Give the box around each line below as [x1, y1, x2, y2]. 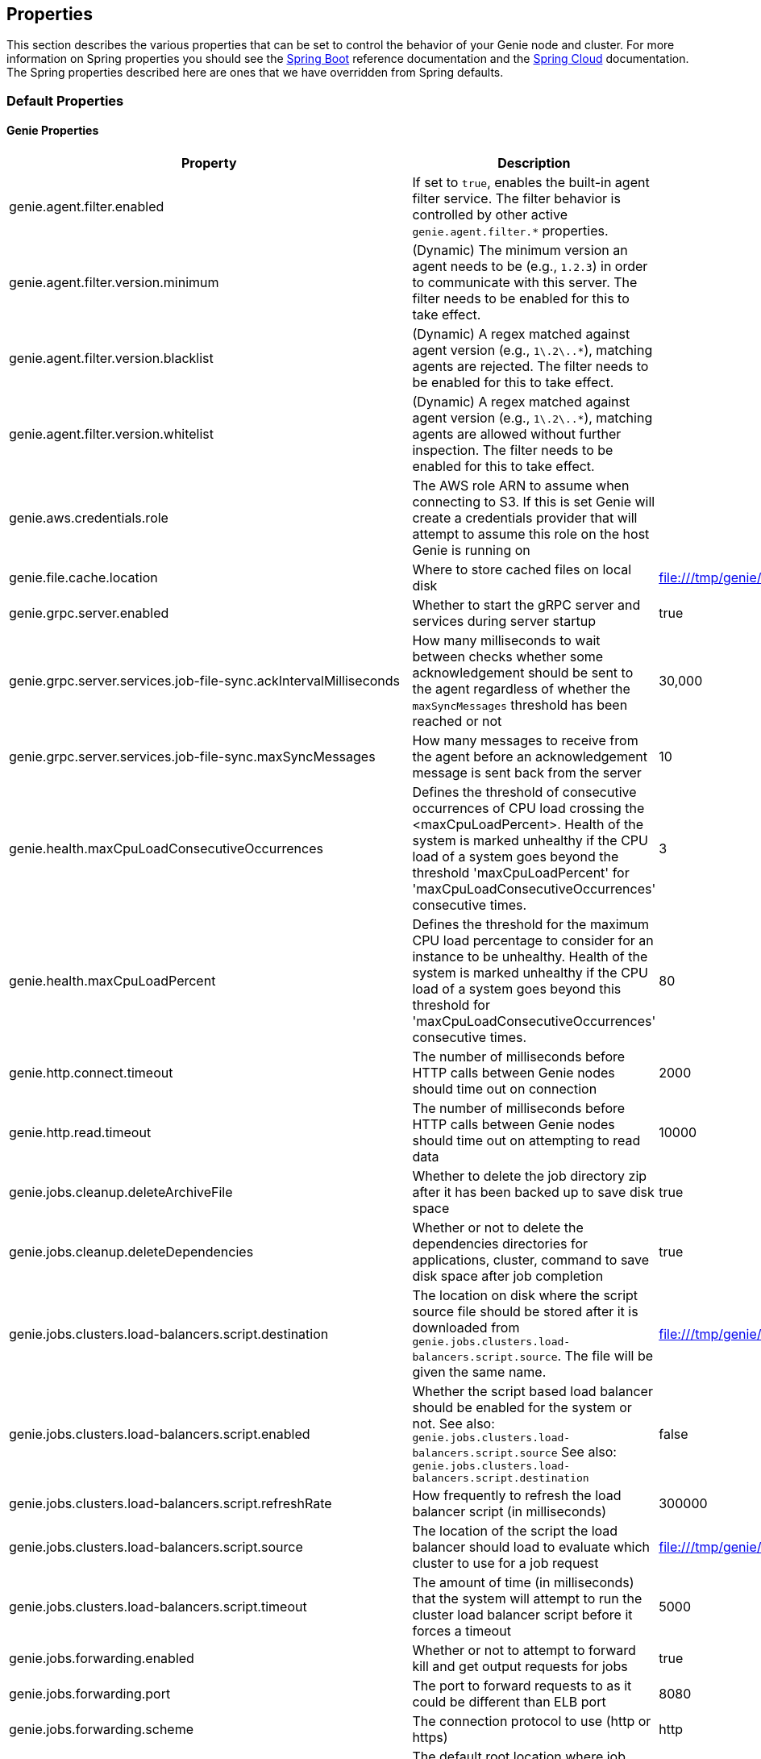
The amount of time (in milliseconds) [412, 1574, 634, 1591]
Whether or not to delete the [412, 1219, 584, 1236]
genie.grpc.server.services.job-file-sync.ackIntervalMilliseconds [9, 673, 401, 690]
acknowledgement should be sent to [412, 665, 634, 682]
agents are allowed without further [412, 426, 622, 443]
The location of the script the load [412, 1523, 618, 1540]
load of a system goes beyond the [412, 848, 619, 865]
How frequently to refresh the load [412, 1487, 622, 1504]
